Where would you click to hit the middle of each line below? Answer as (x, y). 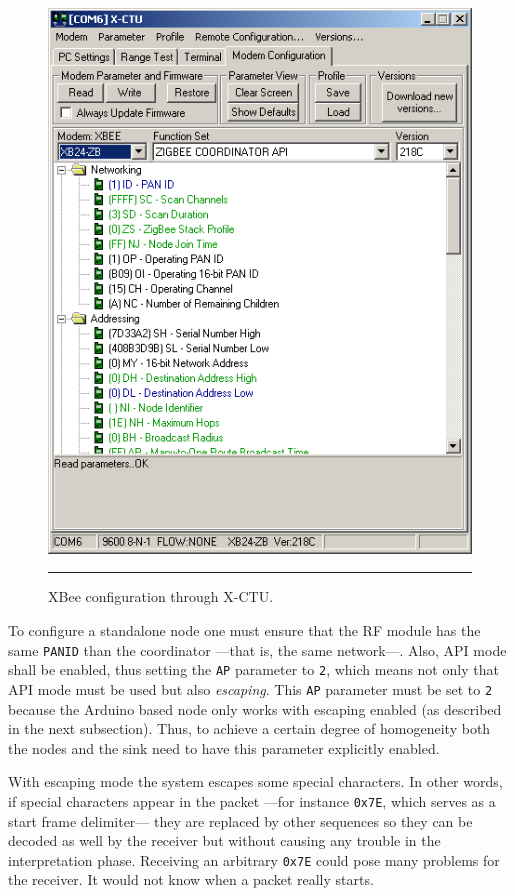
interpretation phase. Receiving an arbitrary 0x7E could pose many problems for (254, 859)
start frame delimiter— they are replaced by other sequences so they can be (240, 820)
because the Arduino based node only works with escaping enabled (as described (255, 708)
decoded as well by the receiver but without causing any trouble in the (224, 840)
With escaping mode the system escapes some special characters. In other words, (255, 781)
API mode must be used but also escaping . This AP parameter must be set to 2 (250, 688)
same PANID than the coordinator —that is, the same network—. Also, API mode (257, 649)
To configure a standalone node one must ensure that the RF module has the (244, 629)
